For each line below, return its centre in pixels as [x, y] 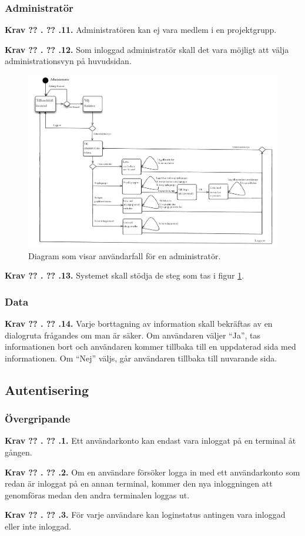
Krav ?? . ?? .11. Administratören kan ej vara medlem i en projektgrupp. [141, 30]
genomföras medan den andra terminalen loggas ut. [97, 495]
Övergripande [38, 419]
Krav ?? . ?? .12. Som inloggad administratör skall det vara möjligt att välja [147, 49]
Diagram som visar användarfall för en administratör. [125, 255]
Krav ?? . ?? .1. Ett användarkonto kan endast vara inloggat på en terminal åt [150, 440]
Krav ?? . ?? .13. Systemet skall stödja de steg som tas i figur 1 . [125, 275]
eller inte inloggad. [38, 526]
